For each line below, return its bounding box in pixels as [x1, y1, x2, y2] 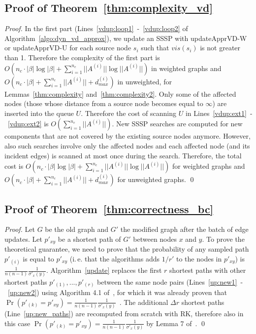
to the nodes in [176, 253, 222, 263]
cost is [4, 161, 24, 171]
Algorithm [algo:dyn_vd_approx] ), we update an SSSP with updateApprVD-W [4, 33, 247, 43]
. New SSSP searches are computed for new [112, 118, 243, 129]
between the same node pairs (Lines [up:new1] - [97, 276, 243, 287]
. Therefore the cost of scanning [81, 108, 177, 118]
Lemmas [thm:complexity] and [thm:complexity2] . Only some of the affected [4, 88, 236, 99]
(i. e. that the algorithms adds [69, 253, 160, 263]
